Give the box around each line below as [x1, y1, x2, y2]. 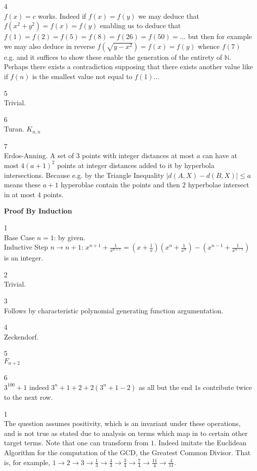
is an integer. [4, 253, 43, 263]
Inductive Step [4, 242, 48, 252]
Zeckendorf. [4, 331, 39, 342]
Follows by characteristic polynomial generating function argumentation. [4, 305, 223, 315]
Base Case [4, 232, 35, 242]
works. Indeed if [38, 10, 86, 21]
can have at [202, 150, 238, 161]
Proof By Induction [4, 206, 72, 216]
